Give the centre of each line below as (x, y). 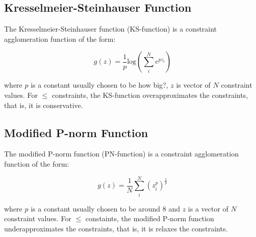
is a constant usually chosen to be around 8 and (105, 208)
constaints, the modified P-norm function (150, 218)
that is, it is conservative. (44, 105)
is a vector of (208, 208)
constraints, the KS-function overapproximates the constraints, (150, 95)
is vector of (193, 85)
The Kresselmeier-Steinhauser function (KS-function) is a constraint (111, 29)
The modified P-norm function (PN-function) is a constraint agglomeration (121, 154)
